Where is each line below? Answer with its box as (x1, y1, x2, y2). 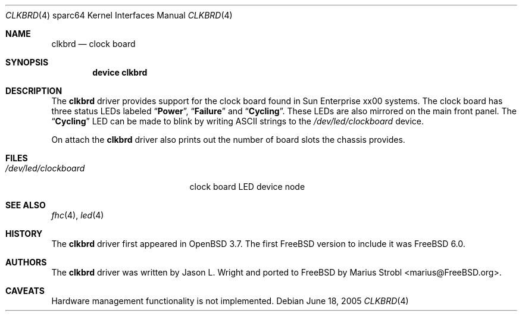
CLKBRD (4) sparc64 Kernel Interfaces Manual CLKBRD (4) (5, 10, 233, 20)
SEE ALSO (5, 200, 46, 210)
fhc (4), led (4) (51, 210, 104, 220)
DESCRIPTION (5, 86, 62, 96)
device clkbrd (92, 67, 148, 77)
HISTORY (5, 229, 43, 239)
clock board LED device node (189, 182, 305, 192)
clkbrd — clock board (51, 39, 136, 49)
